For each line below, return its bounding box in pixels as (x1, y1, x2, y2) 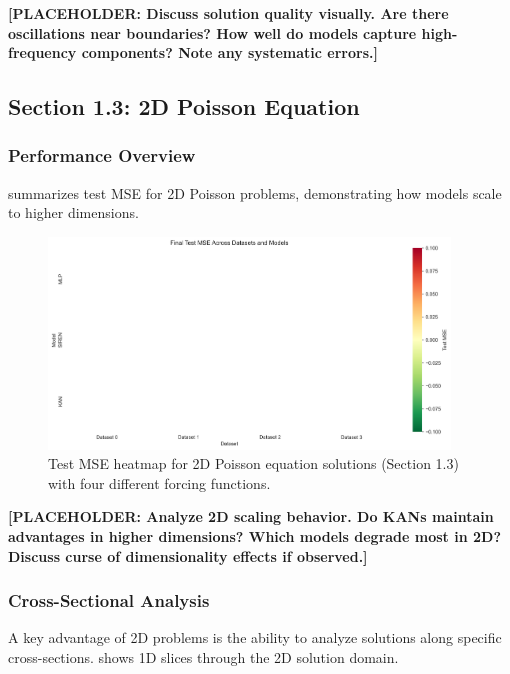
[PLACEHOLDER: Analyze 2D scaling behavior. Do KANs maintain (8, 506, 494, 527)
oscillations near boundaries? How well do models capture (8, 22, 417, 43)
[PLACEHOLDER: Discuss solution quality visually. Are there (8, 3, 449, 23)
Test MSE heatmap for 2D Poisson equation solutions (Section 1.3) (48, 453, 459, 474)
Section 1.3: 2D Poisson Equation (8, 91, 360, 122)
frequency (8, 42, 77, 63)
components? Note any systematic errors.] (81, 42, 378, 63)
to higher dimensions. (8, 202, 139, 223)
